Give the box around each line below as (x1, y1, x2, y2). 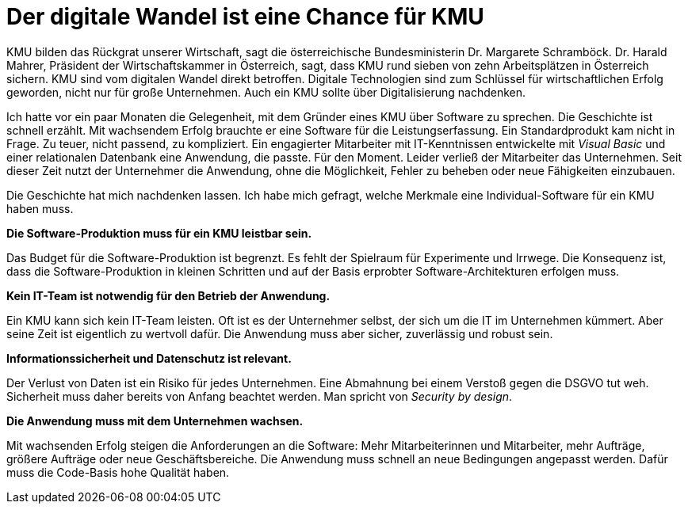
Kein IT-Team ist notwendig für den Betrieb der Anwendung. (6, 288, 331, 303)
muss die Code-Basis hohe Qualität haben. (6, 465, 230, 479)
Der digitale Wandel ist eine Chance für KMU (6, 3, 484, 30)
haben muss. (6, 201, 74, 215)
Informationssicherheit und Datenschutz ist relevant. (6, 351, 292, 365)
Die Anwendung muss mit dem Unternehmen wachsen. (6, 413, 304, 428)
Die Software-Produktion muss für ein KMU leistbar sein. (6, 226, 312, 240)
